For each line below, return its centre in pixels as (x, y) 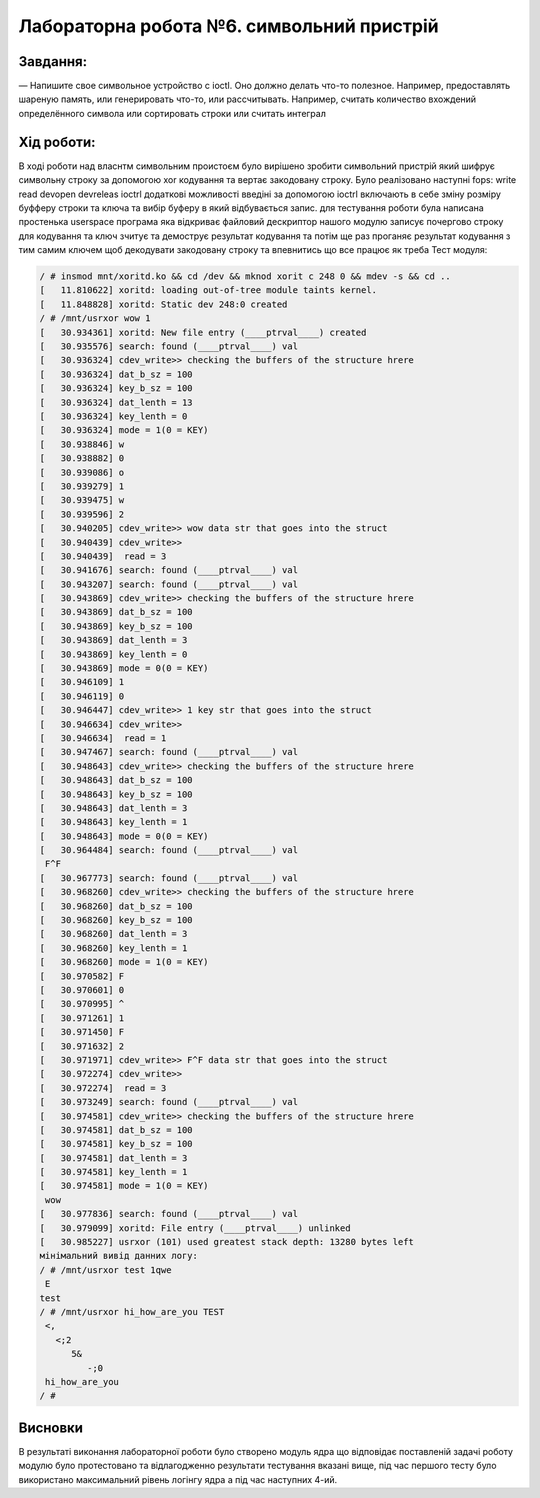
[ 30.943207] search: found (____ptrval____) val (169, 584)
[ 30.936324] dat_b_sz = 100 (116, 374)
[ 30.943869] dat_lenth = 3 (113, 640)
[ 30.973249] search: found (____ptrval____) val (169, 1102)
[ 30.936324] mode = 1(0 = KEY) (124, 430)
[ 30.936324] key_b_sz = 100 (116, 388)
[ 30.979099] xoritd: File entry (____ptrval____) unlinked (195, 1228)
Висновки (51, 1427)
